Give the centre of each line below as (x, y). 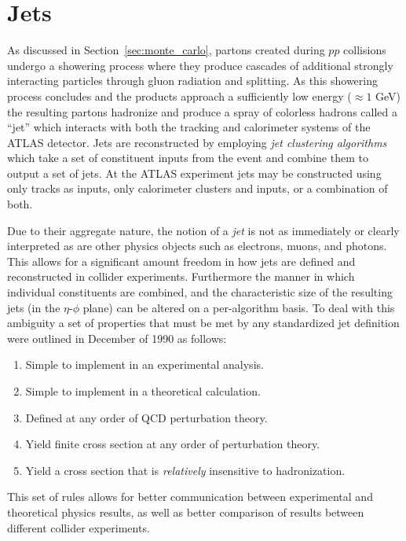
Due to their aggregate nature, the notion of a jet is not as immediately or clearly (203, 230)
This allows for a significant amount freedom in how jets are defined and (181, 261)
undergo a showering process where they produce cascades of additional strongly (200, 65)
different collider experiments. (79, 527)
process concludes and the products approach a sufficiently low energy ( (179, 96)
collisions (365, 50)
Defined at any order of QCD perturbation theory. (146, 417)
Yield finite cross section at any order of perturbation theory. (173, 444)
